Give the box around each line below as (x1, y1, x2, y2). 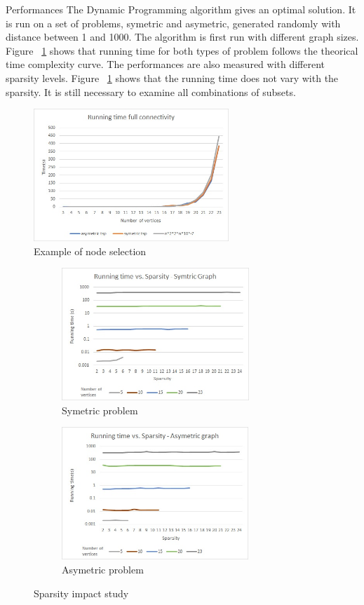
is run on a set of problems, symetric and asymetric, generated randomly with (6, 15, 341, 30)
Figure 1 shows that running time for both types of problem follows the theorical (6, 43, 358, 57)
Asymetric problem (62, 562, 144, 577)
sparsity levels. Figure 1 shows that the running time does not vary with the (6, 70, 339, 85)
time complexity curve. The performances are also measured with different (6, 57, 325, 72)
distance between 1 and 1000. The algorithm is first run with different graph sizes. (6, 29, 359, 44)
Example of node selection (34, 243, 147, 258)
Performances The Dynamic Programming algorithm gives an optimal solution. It (6, 2, 356, 16)
